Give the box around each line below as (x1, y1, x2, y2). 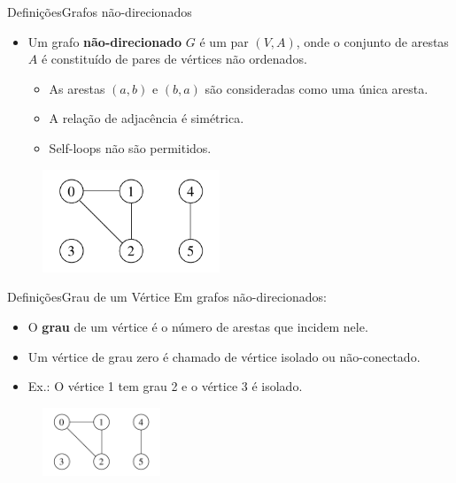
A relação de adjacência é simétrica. (49, 109, 244, 127)
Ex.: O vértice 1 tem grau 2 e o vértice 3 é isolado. (27, 377, 303, 395)
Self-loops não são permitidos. (49, 138, 212, 157)
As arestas (49, 79, 105, 97)
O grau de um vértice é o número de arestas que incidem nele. (27, 318, 368, 336)
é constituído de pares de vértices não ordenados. (41, 50, 307, 68)
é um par (199, 32, 249, 50)
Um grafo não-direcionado (27, 32, 182, 50)
